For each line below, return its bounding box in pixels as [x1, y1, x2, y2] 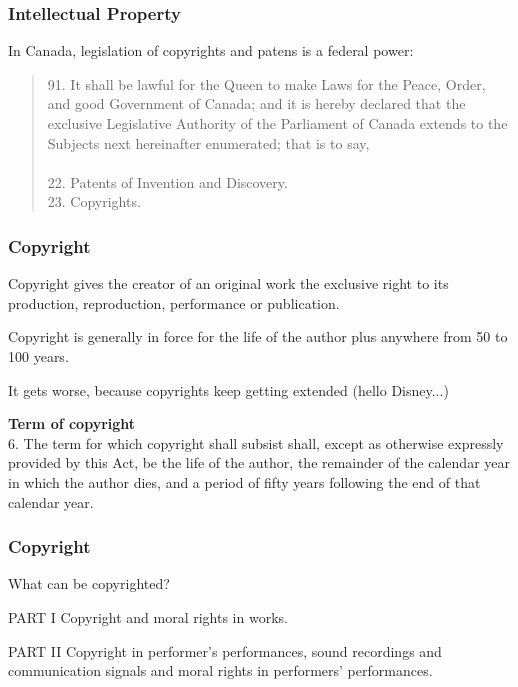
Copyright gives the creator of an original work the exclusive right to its [8, 273, 449, 294]
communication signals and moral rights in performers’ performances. [8, 660, 433, 681]
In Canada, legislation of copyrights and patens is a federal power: [8, 40, 414, 61]
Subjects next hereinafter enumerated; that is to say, [47, 132, 370, 153]
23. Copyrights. [47, 191, 141, 212]
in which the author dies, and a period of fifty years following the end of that [8, 471, 481, 492]
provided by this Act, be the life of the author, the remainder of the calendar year [8, 452, 510, 473]
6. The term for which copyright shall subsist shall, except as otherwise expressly [8, 432, 504, 453]
